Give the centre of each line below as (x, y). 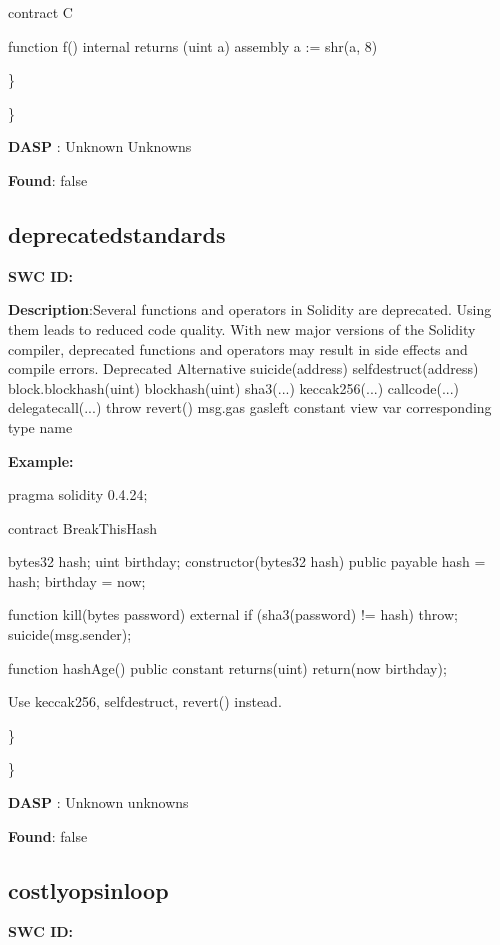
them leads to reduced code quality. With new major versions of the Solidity (242, 328)
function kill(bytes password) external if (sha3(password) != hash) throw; (233, 614)
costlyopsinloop (88, 889)
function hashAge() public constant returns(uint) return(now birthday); (227, 667)
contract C (40, 12)
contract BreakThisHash (82, 527)
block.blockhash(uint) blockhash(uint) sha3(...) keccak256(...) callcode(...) (234, 387)
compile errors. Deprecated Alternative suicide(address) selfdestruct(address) (243, 368)
